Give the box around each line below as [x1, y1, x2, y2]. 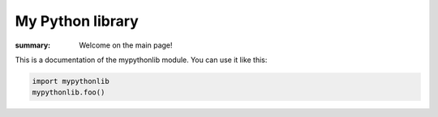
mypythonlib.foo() [32, 88, 105, 97]
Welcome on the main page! [79, 40, 174, 50]
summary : [15, 40, 51, 50]
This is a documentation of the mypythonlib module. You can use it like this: [15, 55, 268, 65]
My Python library [15, 12, 140, 30]
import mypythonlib [32, 77, 109, 86]
